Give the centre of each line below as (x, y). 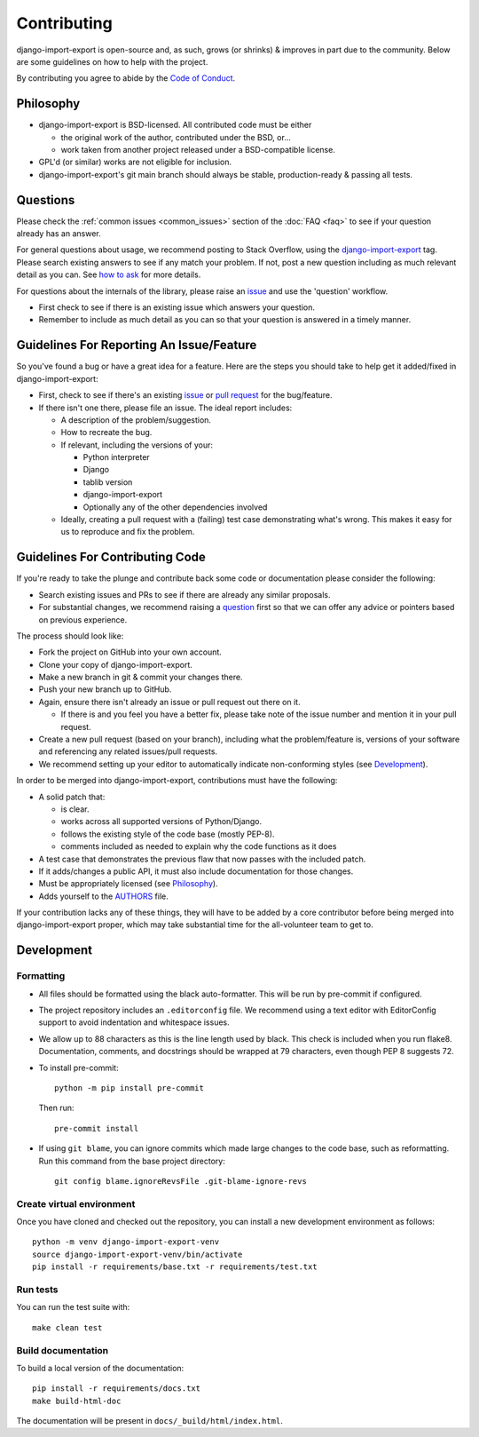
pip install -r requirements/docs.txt (117, 1389)
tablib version (108, 482)
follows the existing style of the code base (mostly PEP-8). (168, 834)
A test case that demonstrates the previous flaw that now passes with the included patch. (202, 859)
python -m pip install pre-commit (129, 1088)
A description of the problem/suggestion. (136, 420)
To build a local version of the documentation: (100, 1368)
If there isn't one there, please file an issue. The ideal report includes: (165, 408)
